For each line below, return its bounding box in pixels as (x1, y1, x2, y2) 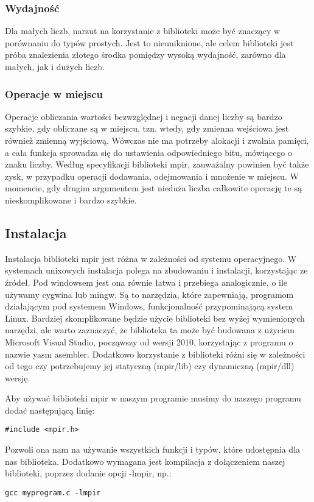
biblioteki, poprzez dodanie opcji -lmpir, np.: (5, 467, 172, 479)
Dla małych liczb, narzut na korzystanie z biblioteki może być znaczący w (5, 24, 281, 37)
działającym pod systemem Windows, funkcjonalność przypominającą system (5, 300, 293, 313)
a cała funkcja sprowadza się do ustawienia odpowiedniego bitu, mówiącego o (5, 146, 293, 158)
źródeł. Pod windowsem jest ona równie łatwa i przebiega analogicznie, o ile (5, 275, 288, 288)
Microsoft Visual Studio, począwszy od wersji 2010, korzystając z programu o (5, 335, 293, 348)
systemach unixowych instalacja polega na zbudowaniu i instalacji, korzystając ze (5, 264, 308, 277)
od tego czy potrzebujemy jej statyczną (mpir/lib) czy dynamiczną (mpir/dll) (5, 359, 295, 372)
